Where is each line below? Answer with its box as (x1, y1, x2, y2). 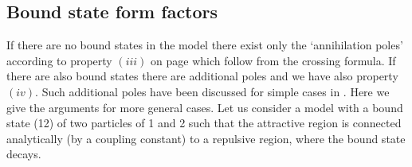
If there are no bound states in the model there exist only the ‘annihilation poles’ (6, 37, 403, 53)
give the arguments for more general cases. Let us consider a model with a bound (6, 99, 403, 115)
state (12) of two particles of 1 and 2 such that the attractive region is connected (6, 115, 402, 131)
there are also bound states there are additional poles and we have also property (6, 68, 398, 84)
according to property (6, 52, 112, 68)
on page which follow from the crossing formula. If (151, 52, 396, 68)
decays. (6, 146, 41, 162)
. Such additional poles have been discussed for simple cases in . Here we (35, 83, 390, 99)
